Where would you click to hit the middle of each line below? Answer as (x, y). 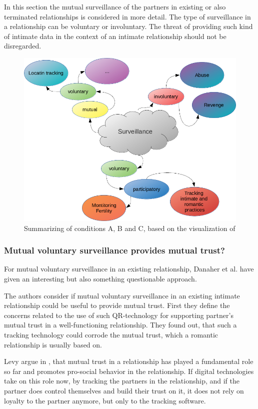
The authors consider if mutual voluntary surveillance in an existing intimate (122, 295)
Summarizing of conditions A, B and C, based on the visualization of (130, 228)
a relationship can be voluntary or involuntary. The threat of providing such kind (128, 26)
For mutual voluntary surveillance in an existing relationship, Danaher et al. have (129, 269)
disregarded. (23, 46)
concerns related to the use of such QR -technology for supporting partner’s (119, 315)
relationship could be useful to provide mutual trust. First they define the (117, 305)
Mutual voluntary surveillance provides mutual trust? (114, 250)
